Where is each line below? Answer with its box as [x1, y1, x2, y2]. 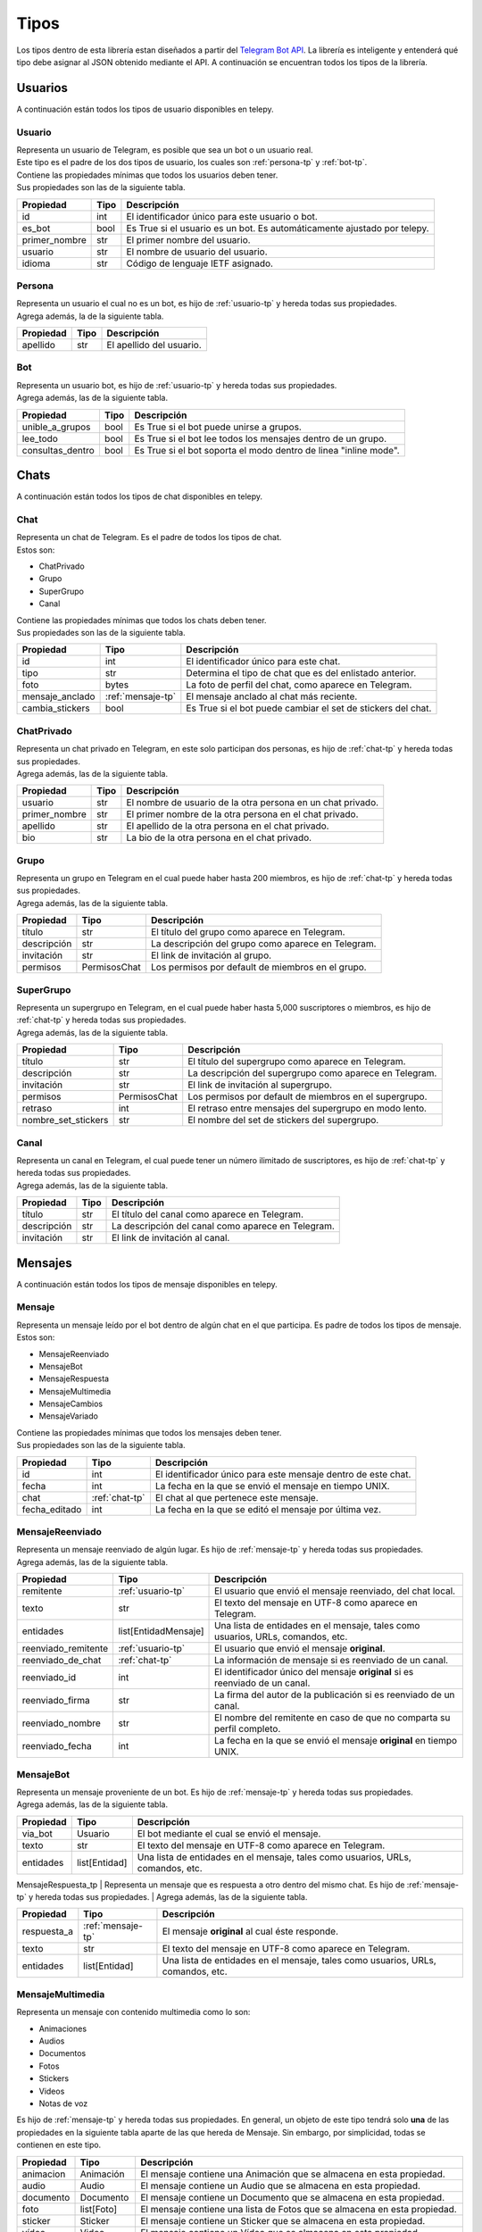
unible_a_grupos [21, 421, 91, 433]
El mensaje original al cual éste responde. [162, 1925, 339, 1937]
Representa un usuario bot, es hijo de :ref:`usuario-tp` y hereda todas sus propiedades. [16, 379, 337, 390]
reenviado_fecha [21, 1740, 93, 1753]
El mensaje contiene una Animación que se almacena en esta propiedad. [140, 2168, 445, 2180]
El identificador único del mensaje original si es [214, 1666, 414, 1678]
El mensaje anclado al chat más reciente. [186, 690, 358, 703]
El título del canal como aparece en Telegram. [112, 1208, 303, 1220]
